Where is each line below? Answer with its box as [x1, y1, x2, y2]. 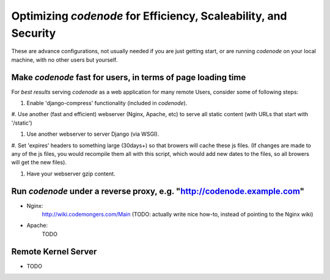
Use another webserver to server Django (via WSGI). [26, 130, 159, 138]
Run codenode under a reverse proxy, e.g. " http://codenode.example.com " [11, 186, 305, 196]
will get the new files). [11, 159, 67, 166]
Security [11, 26, 56, 40]
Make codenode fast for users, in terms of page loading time [11, 72, 246, 83]
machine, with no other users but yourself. [11, 56, 118, 64]
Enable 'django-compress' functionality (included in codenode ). [26, 100, 188, 107]
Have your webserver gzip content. [26, 170, 116, 177]
